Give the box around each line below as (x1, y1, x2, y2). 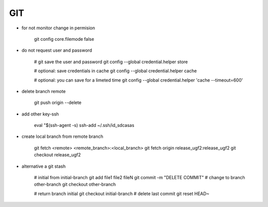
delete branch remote (21, 88, 66, 94)
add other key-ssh (21, 111, 59, 117)
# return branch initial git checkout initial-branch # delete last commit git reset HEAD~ (34, 191, 209, 197)
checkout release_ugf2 (34, 152, 81, 158)
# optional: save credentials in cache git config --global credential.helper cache (34, 68, 197, 74)
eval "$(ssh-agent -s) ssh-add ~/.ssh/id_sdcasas (34, 122, 134, 128)
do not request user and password (21, 47, 92, 53)
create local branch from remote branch (21, 133, 104, 139)
